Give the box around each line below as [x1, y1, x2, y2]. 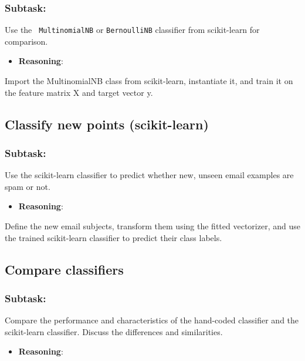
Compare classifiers [5, 260, 124, 278]
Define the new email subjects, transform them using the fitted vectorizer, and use [5, 220, 300, 232]
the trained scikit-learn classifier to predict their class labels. [5, 231, 222, 243]
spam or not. [5, 180, 50, 192]
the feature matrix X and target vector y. [5, 86, 153, 98]
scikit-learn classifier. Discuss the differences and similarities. [5, 325, 223, 337]
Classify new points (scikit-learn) [5, 115, 209, 133]
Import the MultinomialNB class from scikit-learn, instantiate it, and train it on [5, 75, 293, 87]
